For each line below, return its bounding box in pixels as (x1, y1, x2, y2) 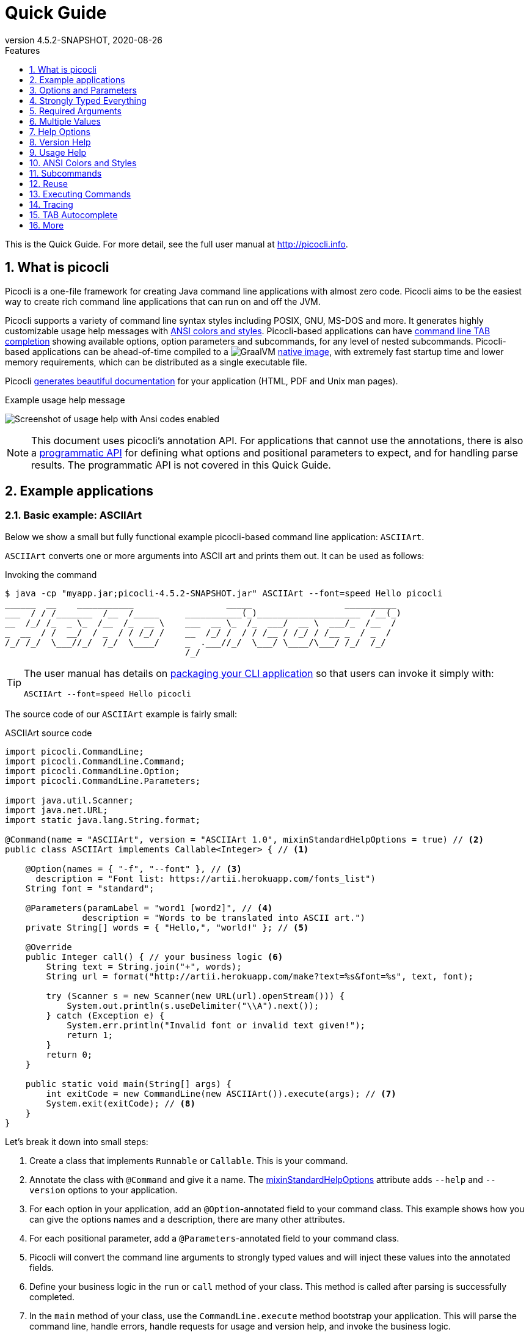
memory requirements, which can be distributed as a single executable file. (5, 356, 307, 367)
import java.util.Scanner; (5, 795, 134, 805)
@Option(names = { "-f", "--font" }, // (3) (25, 863, 242, 874)
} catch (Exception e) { (46, 1010, 165, 1020)
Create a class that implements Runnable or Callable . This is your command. (29, 1155, 348, 1166)
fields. (29, 1262, 54, 1273)
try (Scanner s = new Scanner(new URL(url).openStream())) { (46, 990, 345, 1001)
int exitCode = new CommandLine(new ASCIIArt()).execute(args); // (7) (46, 1088, 396, 1099)
